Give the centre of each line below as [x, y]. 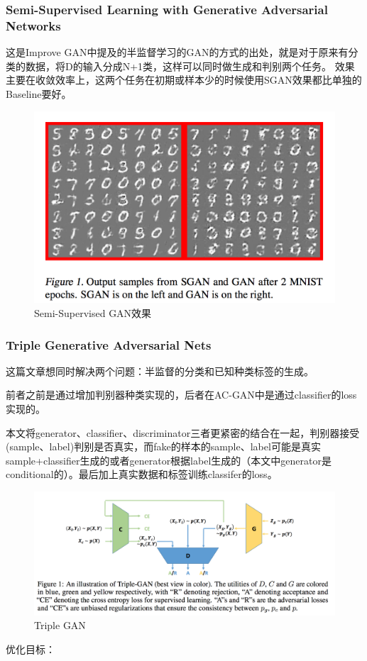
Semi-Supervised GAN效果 [93, 312]
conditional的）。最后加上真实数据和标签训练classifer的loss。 [142, 474]
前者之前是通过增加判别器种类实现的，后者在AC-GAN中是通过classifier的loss [181, 395]
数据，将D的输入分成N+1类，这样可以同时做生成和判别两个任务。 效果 [190, 66]
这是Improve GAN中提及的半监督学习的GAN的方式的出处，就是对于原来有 [177, 52]
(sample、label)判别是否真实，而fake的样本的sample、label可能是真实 [163, 446]
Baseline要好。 [39, 93]
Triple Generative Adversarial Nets [109, 344]
